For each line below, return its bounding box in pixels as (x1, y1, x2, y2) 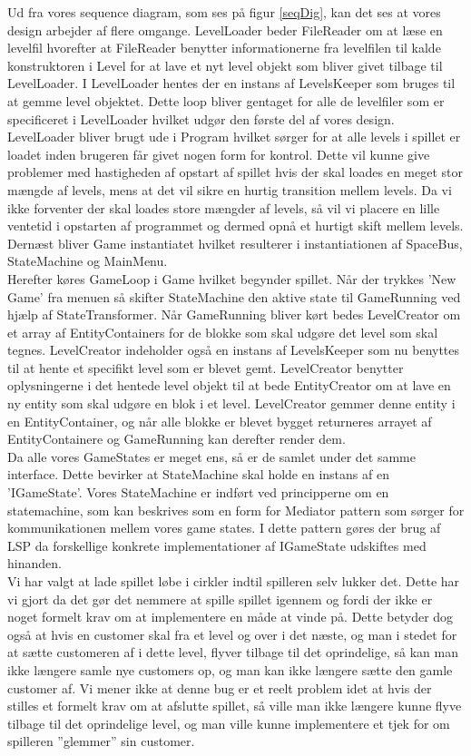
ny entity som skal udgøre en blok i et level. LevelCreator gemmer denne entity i (7, 394, 456, 413)
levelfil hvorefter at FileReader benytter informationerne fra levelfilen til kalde (7, 38, 441, 57)
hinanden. (7, 554, 62, 573)
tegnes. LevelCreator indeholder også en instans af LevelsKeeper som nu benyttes (7, 340, 460, 359)
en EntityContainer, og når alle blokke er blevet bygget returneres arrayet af (7, 411, 432, 430)
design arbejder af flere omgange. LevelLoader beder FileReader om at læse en (7, 20, 443, 39)
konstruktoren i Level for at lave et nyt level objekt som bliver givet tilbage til (7, 55, 443, 74)
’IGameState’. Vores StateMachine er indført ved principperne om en (7, 483, 389, 502)
